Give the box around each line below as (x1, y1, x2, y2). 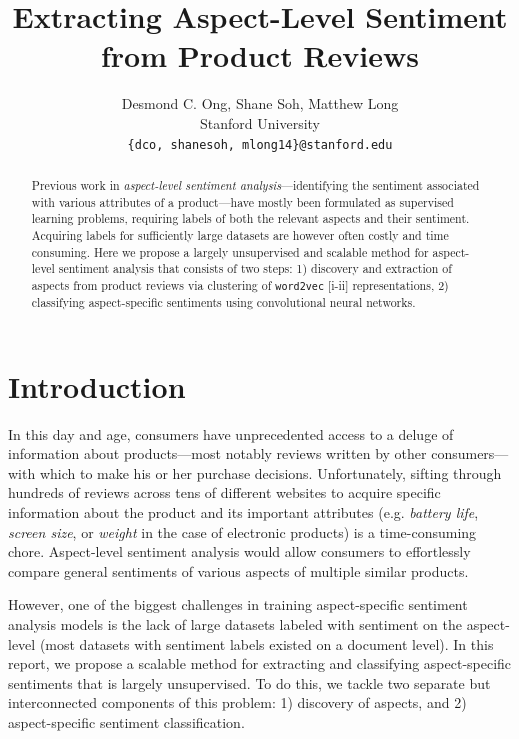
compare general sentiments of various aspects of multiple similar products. (8, 560, 469, 581)
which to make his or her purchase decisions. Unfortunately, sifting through (39, 462, 502, 483)
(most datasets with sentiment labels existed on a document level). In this (39, 633, 494, 654)
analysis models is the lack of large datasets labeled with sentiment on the (8, 613, 462, 634)
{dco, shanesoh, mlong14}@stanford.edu (127, 137, 393, 152)
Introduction (8, 365, 186, 406)
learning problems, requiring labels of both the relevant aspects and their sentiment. (31, 210, 470, 227)
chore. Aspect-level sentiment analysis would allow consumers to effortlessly (8, 541, 471, 562)
